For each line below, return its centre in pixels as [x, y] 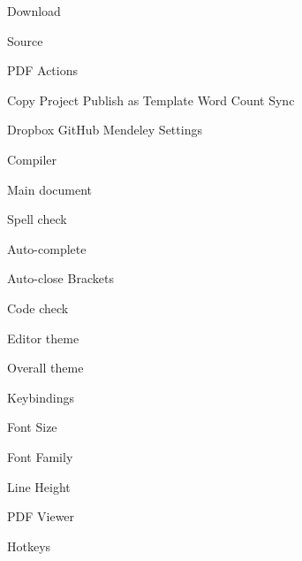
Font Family [40, 456]
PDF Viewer [41, 516]
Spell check [37, 219]
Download [34, 11]
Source [25, 40]
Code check [38, 307]
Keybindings [41, 397]
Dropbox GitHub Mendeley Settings [105, 130]
